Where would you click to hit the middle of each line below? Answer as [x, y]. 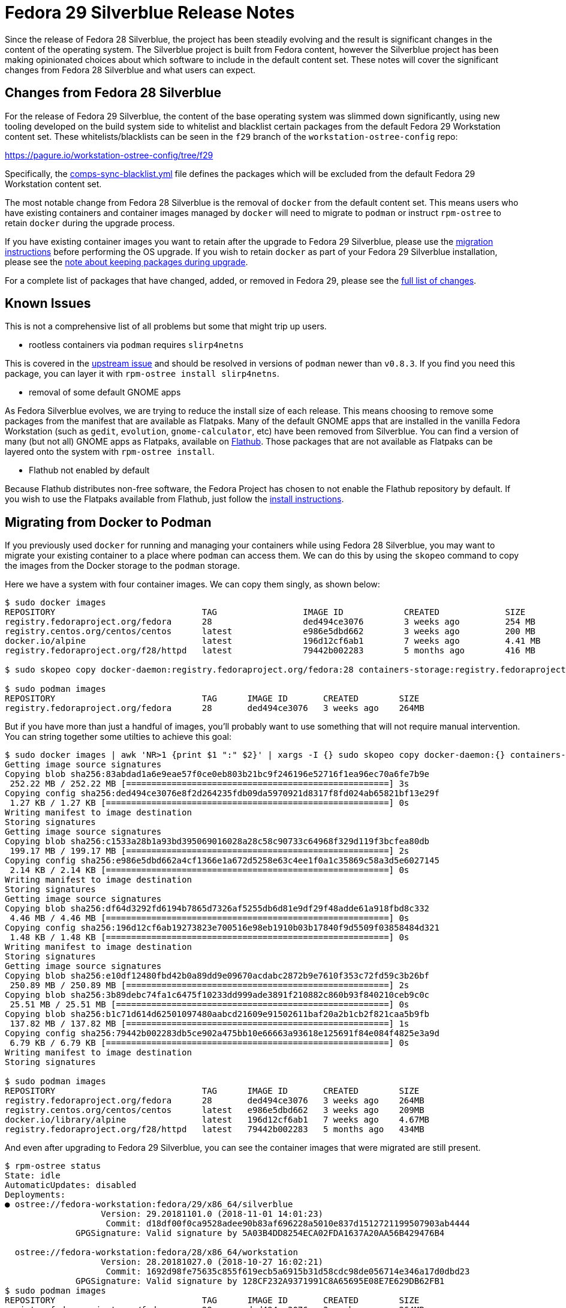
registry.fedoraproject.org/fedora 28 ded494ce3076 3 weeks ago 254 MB [270, 622]
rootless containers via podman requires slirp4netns [136, 345]
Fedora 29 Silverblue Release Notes [150, 13]
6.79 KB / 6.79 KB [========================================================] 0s [210, 1043]
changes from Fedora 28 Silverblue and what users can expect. [130, 70]
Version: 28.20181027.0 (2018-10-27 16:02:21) [212, 1262]
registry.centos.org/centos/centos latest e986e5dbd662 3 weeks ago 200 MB [270, 631]
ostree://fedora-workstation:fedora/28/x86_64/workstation [156, 1252]
